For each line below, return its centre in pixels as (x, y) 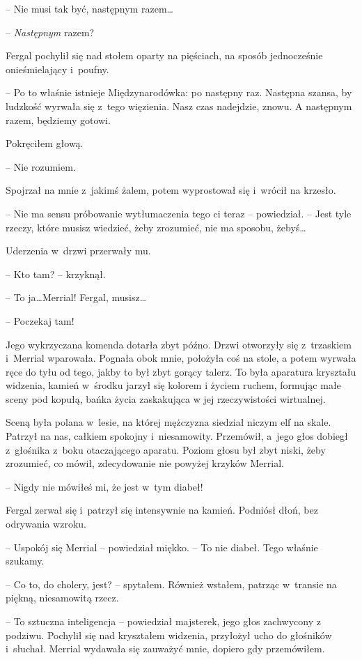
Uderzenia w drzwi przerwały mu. (78, 251)
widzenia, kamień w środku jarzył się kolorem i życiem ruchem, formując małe (173, 385)
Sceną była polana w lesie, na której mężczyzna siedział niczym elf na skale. (168, 422)
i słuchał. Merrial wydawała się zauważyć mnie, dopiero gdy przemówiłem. (165, 649)
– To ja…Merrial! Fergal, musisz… (76, 297)
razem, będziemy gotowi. (58, 120)
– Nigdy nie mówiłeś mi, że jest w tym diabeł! (104, 486)
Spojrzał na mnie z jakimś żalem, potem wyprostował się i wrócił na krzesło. (171, 190)
